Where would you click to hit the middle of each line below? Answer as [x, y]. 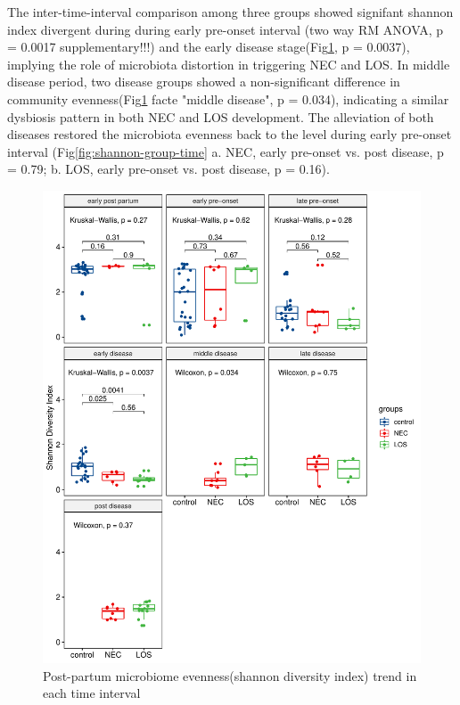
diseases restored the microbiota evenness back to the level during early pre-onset [230, 134]
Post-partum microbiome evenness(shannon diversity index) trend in [230, 675]
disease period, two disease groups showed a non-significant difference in [204, 82]
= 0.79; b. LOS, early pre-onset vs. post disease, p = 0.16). [168, 169]
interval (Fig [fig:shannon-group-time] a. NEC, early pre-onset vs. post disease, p [226, 151]
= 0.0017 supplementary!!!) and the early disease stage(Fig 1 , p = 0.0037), [209, 47]
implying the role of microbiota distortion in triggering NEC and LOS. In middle [229, 64]
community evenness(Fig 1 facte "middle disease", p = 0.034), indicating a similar [228, 98]
